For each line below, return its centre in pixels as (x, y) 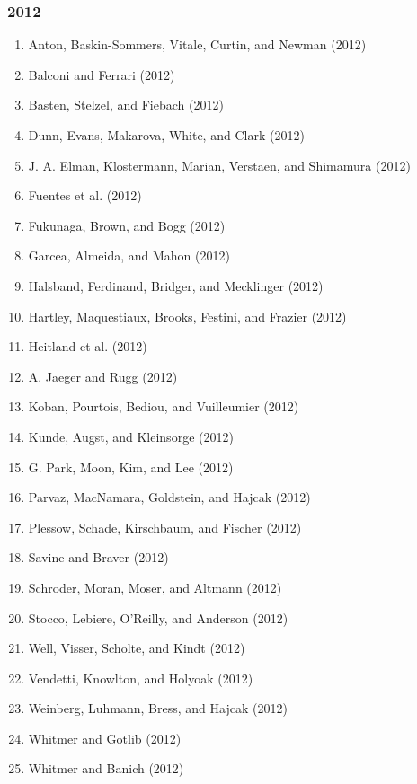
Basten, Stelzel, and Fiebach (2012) (126, 105)
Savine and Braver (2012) (98, 557)
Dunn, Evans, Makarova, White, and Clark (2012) (166, 135)
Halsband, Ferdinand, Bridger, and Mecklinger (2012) (176, 285)
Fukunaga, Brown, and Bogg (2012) (127, 225)
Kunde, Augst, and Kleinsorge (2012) (131, 436)
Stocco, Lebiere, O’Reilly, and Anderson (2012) (158, 617)
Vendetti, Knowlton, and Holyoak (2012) (141, 678)
